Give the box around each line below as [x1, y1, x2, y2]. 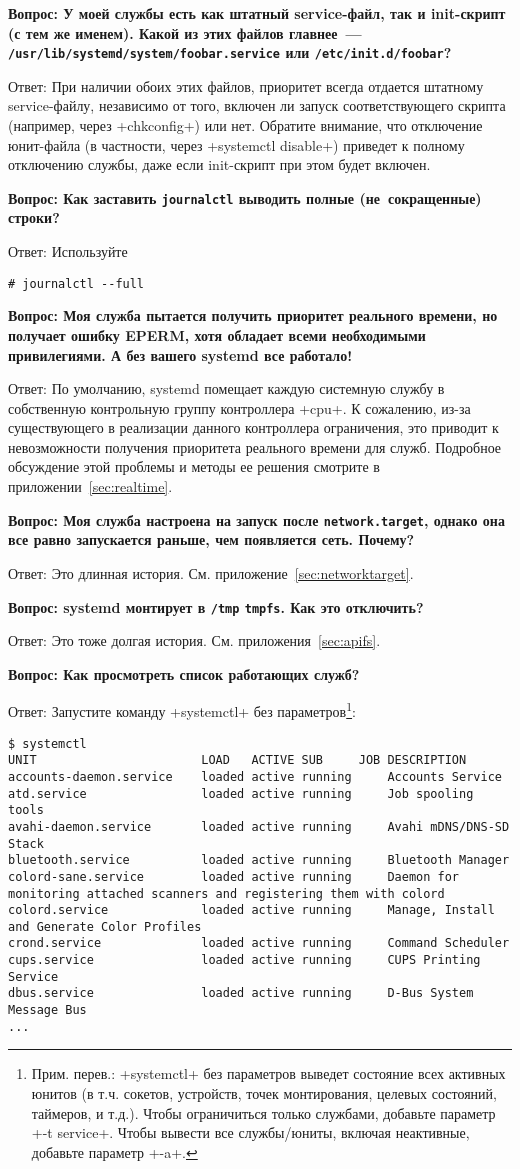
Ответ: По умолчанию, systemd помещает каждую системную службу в [8, 378, 445, 399]
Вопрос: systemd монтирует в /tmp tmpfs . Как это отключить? [8, 596, 424, 617]
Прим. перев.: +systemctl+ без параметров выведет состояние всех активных [31, 1063, 506, 1084]
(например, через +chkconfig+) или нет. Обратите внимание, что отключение [8, 115, 483, 136]
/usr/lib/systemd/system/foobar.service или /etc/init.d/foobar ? [8, 42, 452, 63]
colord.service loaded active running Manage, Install [8, 903, 495, 918]
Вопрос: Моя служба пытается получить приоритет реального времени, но [8, 305, 498, 326]
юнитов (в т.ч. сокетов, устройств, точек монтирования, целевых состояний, [31, 1083, 497, 1103]
